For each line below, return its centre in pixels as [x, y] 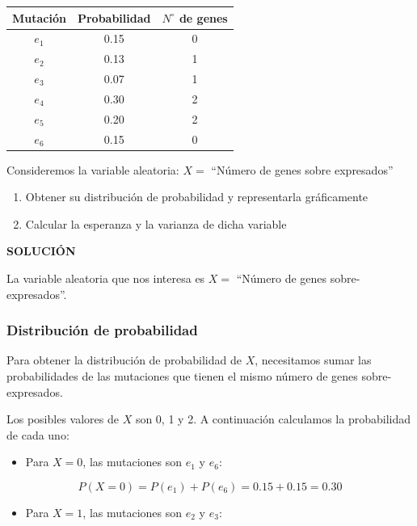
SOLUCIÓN [41, 251]
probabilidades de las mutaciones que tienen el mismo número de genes [182, 376]
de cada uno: [38, 434]
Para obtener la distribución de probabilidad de [124, 360]
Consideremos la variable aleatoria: [93, 169]
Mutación [39, 17]
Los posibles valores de [63, 419]
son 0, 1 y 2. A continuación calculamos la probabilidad [273, 419]
